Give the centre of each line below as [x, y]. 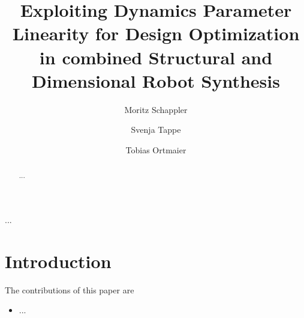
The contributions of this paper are [70, 289]
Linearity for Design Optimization [156, 33]
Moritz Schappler [156, 109]
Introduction [58, 261]
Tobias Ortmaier [156, 149]
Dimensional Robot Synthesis [156, 80]
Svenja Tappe [156, 130]
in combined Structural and [156, 57]
